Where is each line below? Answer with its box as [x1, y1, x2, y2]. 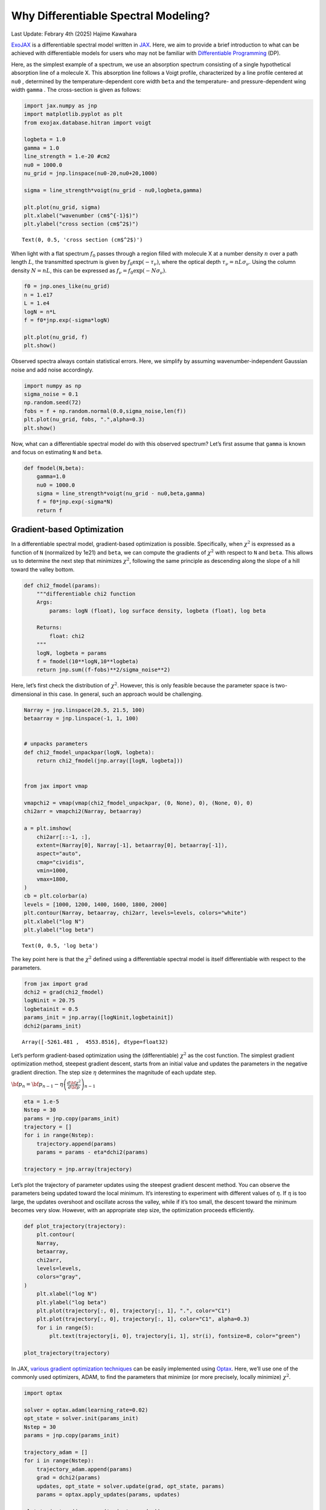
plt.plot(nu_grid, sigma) [24, 204, 101, 211]
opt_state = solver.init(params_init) [24, 1415, 139, 1422]
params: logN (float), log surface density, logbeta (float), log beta [49, 607, 266, 614]
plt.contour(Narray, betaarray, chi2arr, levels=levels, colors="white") [24, 910, 247, 916]
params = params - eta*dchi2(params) [36, 1149, 149, 1156]
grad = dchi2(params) [36, 1474, 101, 1481]
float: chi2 [49, 632, 85, 640]
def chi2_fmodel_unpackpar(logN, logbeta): [24, 749, 155, 756]
